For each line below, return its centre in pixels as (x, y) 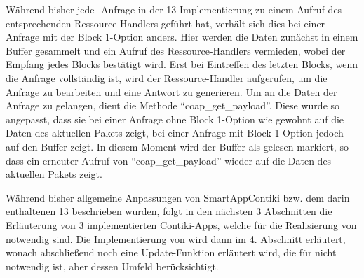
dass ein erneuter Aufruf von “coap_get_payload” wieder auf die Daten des (169, 160)
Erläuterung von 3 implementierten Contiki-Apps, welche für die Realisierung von (181, 224)
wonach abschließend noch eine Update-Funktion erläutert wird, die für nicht (171, 252)
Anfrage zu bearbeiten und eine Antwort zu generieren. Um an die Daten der (171, 91)
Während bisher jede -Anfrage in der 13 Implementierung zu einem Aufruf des (174, 9)
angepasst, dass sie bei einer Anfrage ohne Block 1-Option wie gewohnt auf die (175, 119)
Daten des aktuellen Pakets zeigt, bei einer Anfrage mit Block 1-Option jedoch (175, 133)
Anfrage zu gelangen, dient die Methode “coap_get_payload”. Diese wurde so (173, 105)
